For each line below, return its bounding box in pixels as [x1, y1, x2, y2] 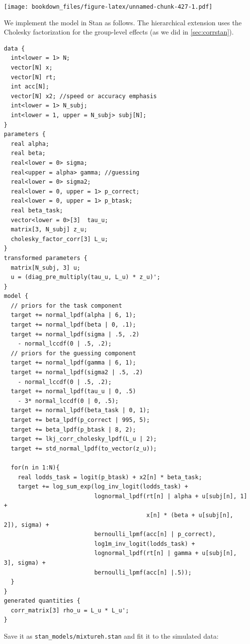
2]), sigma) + [4, 521, 50, 528]
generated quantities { [4, 597, 81, 605]
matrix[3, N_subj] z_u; [11, 226, 87, 233]
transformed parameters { [4, 254, 87, 261]
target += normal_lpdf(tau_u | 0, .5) [11, 388, 136, 395]
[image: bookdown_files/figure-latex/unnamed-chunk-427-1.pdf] [4, 3, 213, 10]
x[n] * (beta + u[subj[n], [146, 511, 233, 519]
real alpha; [11, 140, 50, 147]
